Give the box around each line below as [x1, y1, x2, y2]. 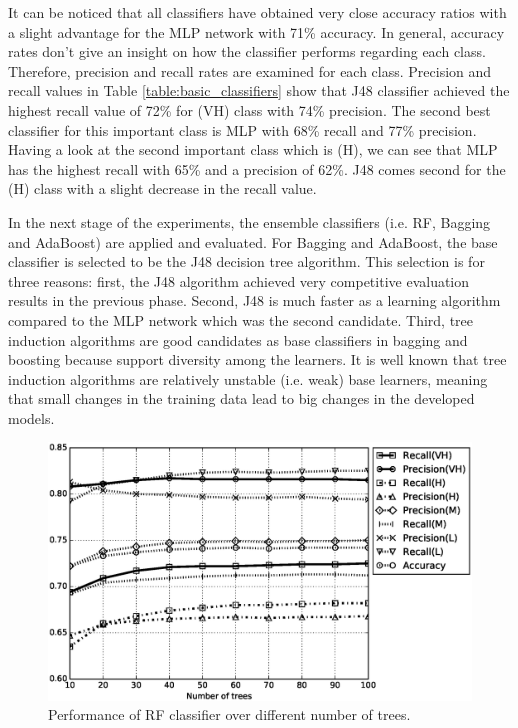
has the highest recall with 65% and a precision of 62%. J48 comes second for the [8, 158, 506, 179]
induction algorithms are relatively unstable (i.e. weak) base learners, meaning [8, 368, 488, 389]
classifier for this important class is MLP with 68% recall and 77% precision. [8, 119, 477, 140]
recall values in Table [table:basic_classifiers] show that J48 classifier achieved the [8, 80, 510, 101]
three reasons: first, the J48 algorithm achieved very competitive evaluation [8, 270, 470, 291]
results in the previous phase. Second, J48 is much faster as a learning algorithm [8, 290, 501, 311]
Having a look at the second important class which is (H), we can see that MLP [8, 139, 498, 160]
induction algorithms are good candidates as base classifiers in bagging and [8, 329, 468, 350]
